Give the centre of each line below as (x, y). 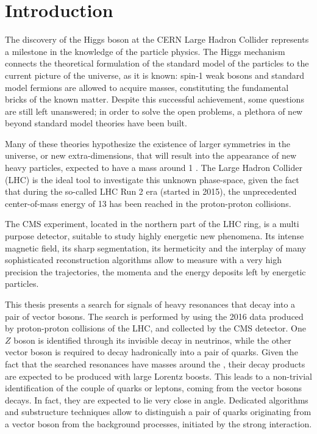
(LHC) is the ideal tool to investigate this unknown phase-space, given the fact (152, 179)
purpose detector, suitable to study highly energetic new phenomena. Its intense (155, 236)
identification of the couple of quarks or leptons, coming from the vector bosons (153, 388)
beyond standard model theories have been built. (96, 123)
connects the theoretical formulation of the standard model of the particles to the (157, 63)
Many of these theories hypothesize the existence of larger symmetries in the (148, 143)
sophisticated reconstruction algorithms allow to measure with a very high (144, 260)
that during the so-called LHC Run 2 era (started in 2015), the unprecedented (151, 191)
